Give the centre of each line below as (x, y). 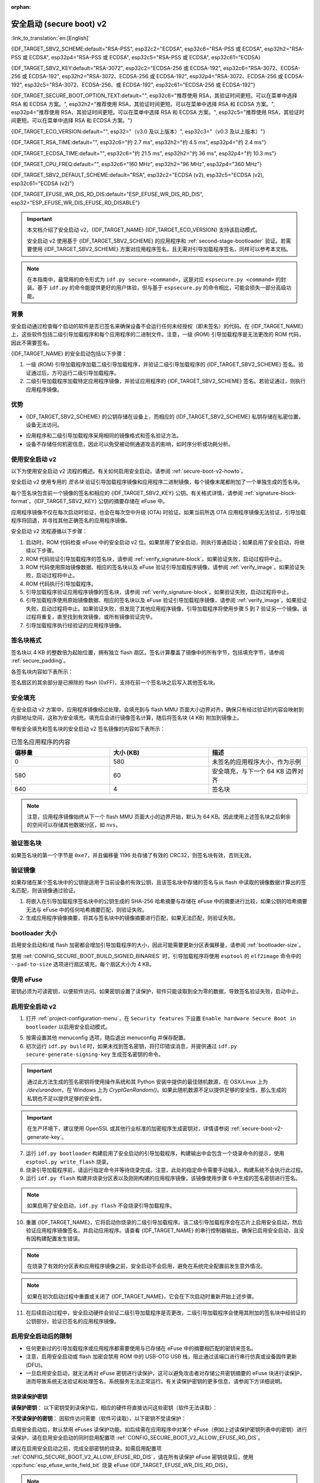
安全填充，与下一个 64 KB (248, 771)
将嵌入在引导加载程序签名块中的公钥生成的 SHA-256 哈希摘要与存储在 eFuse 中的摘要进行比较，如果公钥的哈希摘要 (167, 901)
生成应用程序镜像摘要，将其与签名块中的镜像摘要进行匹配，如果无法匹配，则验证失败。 (132, 918)
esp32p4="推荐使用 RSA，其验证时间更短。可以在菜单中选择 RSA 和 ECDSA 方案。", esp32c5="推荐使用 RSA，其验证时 (158, 112)
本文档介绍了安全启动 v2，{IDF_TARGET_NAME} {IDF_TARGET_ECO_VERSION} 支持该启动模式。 (144, 230)
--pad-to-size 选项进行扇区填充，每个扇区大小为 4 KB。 (83, 965)
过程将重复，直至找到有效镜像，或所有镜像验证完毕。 (91, 617)
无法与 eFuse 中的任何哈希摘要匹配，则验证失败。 (87, 909)
